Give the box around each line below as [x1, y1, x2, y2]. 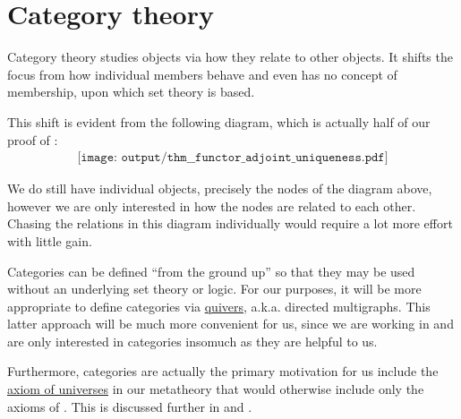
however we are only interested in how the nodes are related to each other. [7, 196, 416, 215]
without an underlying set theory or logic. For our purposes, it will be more [7, 279, 422, 298]
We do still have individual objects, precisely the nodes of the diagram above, [7, 179, 432, 198]
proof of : [7, 130, 58, 149]
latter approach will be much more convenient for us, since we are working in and [7, 314, 454, 333]
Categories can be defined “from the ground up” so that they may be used [7, 261, 415, 280]
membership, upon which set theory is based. [7, 82, 255, 101]
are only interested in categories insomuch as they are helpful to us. [7, 331, 378, 350]
